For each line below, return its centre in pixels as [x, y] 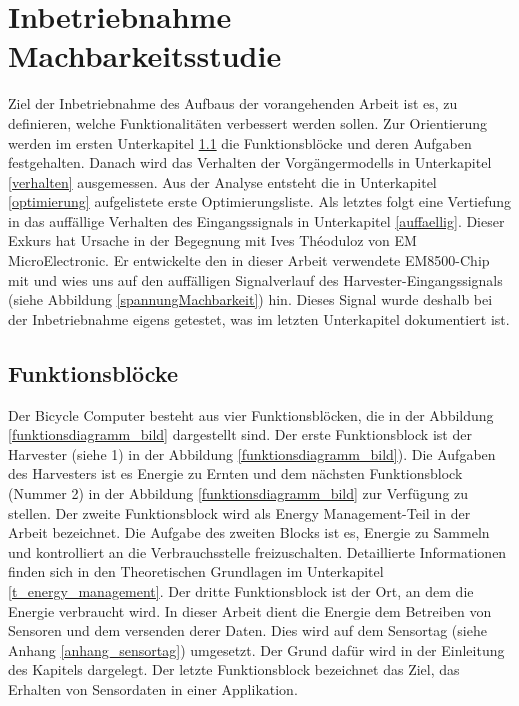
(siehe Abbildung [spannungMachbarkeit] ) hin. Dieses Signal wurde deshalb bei [250, 299]
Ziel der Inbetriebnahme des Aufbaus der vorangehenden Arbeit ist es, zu [233, 103]
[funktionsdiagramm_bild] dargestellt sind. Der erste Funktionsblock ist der [240, 434]
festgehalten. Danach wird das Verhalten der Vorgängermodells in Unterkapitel [250, 162]
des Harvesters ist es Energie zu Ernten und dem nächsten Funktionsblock [235, 473]
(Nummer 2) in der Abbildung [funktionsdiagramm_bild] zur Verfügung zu [238, 493]
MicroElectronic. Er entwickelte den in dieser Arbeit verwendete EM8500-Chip [249, 260]
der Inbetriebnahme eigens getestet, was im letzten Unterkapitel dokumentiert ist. [259, 318]
